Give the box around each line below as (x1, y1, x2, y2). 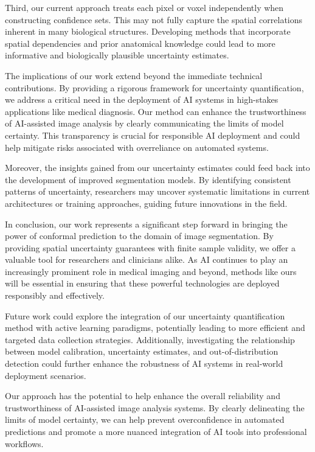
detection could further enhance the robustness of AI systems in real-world (5, 357, 283, 370)
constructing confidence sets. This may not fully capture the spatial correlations (5, 13, 303, 26)
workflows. (5, 437, 44, 450)
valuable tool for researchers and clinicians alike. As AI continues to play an (5, 253, 288, 266)
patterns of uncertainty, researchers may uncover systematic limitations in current (5, 185, 310, 198)
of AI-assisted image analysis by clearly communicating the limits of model (5, 117, 284, 130)
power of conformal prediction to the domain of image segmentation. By (5, 229, 274, 242)
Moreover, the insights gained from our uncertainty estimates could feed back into (5, 161, 310, 174)
